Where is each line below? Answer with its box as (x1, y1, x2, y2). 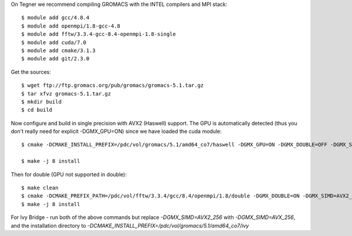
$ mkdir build (21, 98, 62, 105)
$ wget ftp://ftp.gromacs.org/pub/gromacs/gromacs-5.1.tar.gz (21, 82, 204, 89)
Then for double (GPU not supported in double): (11, 170, 127, 178)
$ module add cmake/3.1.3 (21, 47, 96, 54)
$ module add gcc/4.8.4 (21, 15, 90, 21)
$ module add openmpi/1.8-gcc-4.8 (21, 22, 120, 29)
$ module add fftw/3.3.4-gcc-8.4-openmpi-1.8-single (21, 31, 176, 37)
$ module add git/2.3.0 (21, 56, 90, 62)
